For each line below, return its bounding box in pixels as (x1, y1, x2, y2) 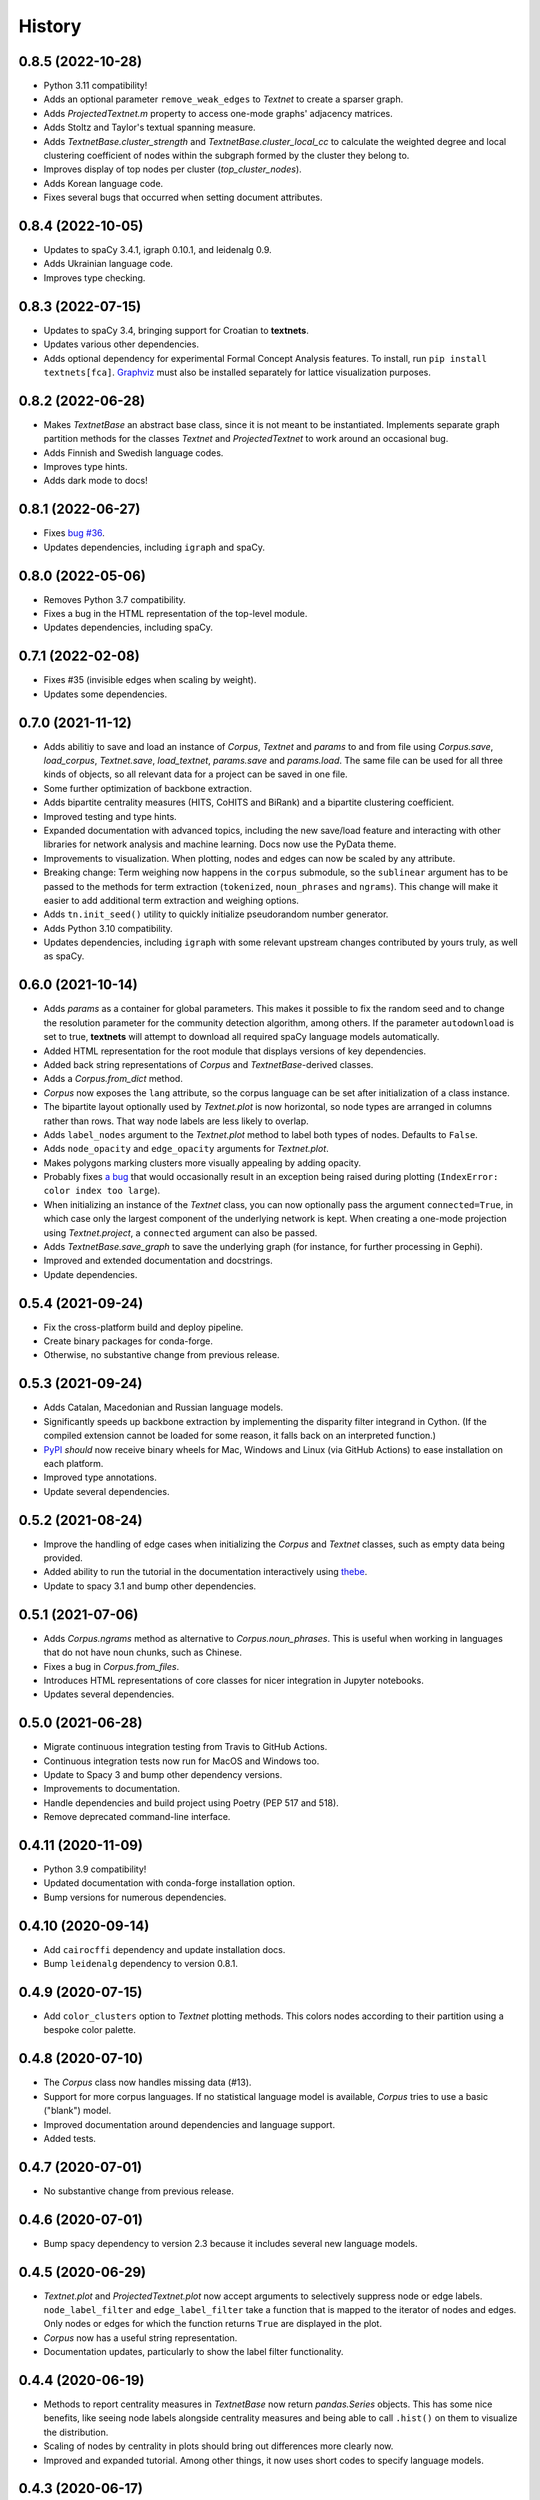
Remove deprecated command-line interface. (43, 1811, 231, 1823)
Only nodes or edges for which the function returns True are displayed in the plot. (43, 2318, 382, 2330)
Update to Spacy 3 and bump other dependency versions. (43, 1768, 283, 1780)
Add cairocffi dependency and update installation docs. (43, 1943, 286, 1955)
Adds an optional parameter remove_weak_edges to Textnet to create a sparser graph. (43, 93, 404, 105)
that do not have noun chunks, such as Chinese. (43, 1646, 242, 1659)
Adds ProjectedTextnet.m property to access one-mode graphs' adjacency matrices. (43, 107, 394, 119)
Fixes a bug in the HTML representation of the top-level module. (43, 608, 308, 620)
